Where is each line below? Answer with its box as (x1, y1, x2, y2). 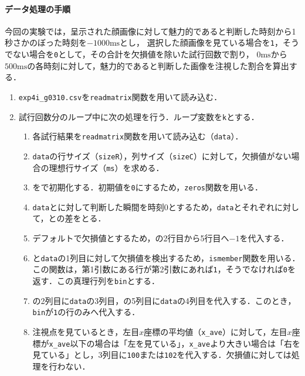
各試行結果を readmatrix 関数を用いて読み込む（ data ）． (32, 130, 243, 142)
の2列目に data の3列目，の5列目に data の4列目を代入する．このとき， (32, 294, 296, 306)
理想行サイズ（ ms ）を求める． (49, 161, 164, 173)
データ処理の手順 (5, 2, 70, 15)
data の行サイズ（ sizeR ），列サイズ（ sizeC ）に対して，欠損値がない (32, 149, 292, 162)
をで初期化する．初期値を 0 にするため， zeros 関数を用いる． (32, 181, 263, 193)
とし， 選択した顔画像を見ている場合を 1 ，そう (120, 36, 299, 49)
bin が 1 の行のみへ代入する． (32, 306, 140, 318)
